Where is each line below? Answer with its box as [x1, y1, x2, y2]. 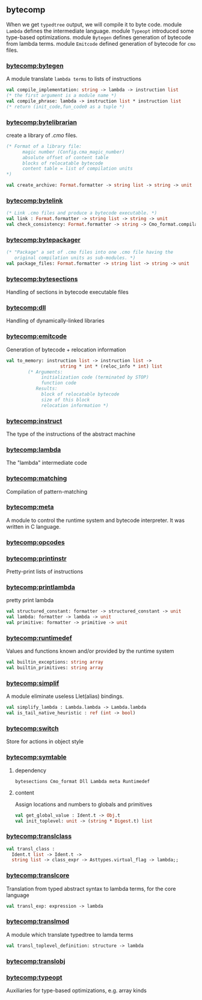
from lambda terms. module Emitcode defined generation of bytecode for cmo [6, 40, 196, 47]
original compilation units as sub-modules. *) [14, 255, 136, 261]
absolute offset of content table [22, 154, 109, 160]
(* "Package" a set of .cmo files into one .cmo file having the [6, 250, 173, 256]
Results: [35, 386, 58, 392]
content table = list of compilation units [22, 166, 133, 172]
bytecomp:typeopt [6, 973, 63, 981]
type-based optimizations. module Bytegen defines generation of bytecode [6, 33, 191, 41]
